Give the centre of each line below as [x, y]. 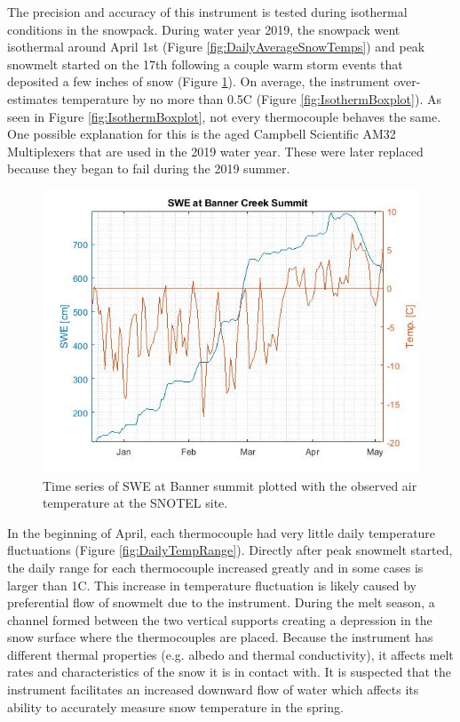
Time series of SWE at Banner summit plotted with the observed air [230, 485]
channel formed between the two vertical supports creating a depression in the [220, 619]
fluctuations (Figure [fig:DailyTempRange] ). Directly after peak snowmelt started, [230, 550]
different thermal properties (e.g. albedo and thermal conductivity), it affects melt [230, 654]
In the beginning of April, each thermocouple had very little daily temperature [222, 532]
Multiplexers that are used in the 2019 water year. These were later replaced [215, 151]
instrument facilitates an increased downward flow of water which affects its [213, 690]
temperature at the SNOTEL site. [135, 503]
